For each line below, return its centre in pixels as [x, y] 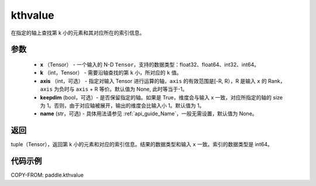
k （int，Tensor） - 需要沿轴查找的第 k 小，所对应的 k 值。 [111, 73]
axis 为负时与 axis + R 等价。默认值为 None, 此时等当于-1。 [114, 89]
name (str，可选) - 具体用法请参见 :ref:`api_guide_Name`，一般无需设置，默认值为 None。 [149, 113]
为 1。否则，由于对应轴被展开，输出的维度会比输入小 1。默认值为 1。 [122, 105]
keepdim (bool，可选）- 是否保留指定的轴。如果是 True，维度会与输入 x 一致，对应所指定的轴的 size [162, 97]
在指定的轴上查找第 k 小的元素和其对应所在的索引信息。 [78, 33]
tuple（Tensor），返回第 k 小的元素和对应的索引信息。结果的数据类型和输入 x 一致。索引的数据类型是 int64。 [142, 144]
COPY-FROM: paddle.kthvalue [47, 175]
